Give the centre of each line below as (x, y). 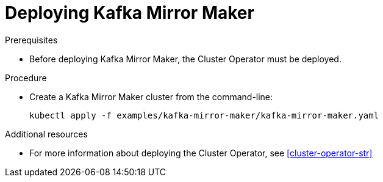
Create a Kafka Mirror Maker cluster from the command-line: (151, 96)
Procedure (26, 78)
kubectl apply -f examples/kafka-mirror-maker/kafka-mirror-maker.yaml (204, 115)
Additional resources (46, 134)
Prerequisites (31, 40)
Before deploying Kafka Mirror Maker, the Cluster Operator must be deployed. (185, 59)
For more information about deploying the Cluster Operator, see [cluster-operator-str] (201, 153)
